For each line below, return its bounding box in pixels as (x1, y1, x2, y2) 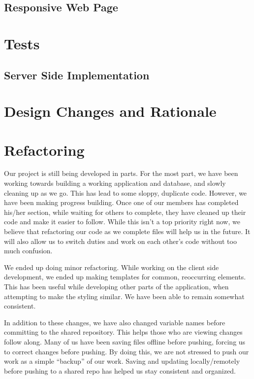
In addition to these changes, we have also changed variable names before (4, 317, 225, 327)
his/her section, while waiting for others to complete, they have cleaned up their (4, 207, 246, 217)
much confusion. (4, 245, 53, 256)
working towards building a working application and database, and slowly (4, 178, 226, 188)
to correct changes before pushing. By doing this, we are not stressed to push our (4, 346, 249, 356)
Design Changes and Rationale (4, 101, 217, 121)
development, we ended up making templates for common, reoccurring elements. (4, 272, 246, 282)
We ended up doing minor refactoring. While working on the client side (4, 262, 219, 272)
